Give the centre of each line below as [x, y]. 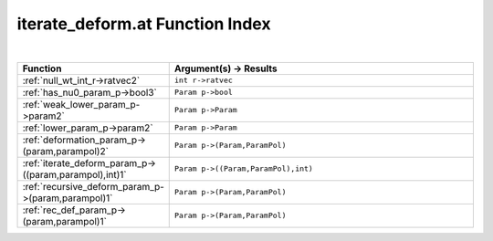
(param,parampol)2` [66, 151]
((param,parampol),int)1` [74, 174]
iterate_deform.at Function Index [144, 24]
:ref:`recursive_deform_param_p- [93, 186]
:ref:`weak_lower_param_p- [81, 104]
